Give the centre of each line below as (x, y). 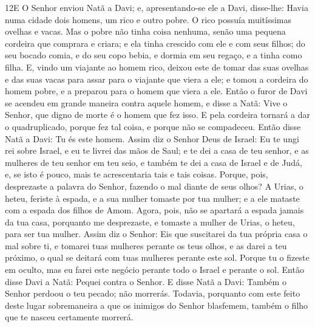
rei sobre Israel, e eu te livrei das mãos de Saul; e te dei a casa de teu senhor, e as (157, 150)
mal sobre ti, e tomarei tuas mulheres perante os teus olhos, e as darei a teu (146, 245)
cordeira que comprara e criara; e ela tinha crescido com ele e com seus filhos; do (155, 43)
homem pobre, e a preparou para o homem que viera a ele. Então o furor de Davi (156, 91)
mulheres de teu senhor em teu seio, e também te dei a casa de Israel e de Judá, (154, 162)
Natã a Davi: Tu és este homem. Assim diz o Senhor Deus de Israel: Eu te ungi (152, 138)
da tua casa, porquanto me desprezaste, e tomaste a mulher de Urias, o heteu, (150, 222)
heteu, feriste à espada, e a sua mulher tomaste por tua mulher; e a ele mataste (152, 198)
